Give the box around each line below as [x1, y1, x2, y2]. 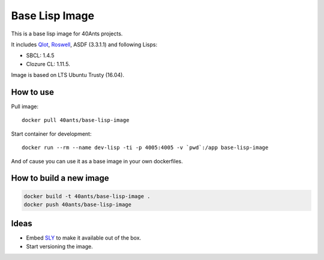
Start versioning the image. [26, 243, 93, 250]
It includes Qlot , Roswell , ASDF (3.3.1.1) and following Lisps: [11, 41, 158, 48]
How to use [11, 87, 54, 97]
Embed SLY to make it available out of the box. [26, 234, 142, 241]
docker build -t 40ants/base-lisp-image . [23, 193, 151, 199]
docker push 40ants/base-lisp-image [23, 201, 132, 208]
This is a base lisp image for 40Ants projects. [11, 30, 123, 37]
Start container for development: [11, 130, 92, 138]
